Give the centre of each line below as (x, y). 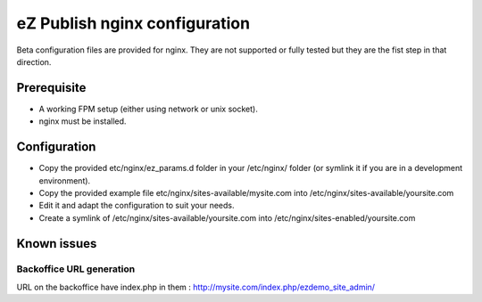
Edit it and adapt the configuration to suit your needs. (137, 206)
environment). (65, 180)
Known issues (57, 244)
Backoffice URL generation (76, 269)
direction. (34, 61)
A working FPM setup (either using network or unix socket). (148, 109)
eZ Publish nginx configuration (133, 23)
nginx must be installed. (83, 121)
